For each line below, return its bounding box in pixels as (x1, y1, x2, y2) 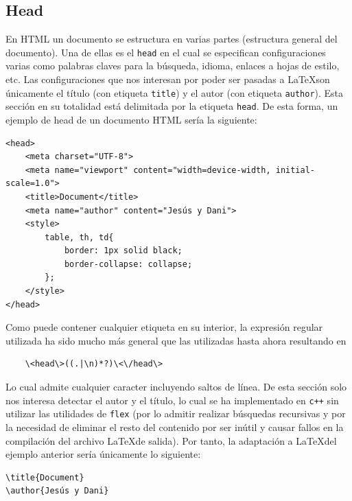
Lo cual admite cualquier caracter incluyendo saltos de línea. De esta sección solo (5, 380, 347, 394)
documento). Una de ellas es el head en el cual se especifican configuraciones (5, 45, 326, 59)
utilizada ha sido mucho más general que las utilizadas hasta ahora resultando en (5, 333, 347, 347)
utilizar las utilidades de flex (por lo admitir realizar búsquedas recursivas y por (5, 406, 346, 421)
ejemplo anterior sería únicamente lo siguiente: (5, 447, 201, 461)
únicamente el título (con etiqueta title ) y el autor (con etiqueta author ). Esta (5, 85, 344, 100)
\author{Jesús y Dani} (5, 486, 109, 496)
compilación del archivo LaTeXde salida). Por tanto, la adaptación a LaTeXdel (5, 433, 337, 447)
